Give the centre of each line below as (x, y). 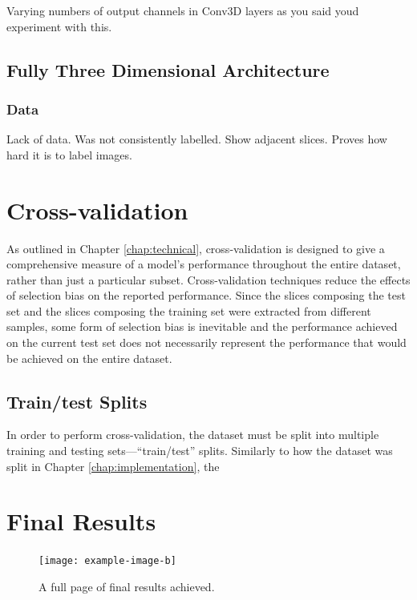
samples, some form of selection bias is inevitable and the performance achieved (202, 326)
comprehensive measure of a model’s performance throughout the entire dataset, (204, 264)
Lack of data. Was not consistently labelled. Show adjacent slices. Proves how (197, 139)
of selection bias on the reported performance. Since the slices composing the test (206, 295)
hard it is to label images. (69, 154)
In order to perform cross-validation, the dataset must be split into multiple (193, 435)
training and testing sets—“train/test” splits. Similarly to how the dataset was (200, 451)
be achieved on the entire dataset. (89, 358)
